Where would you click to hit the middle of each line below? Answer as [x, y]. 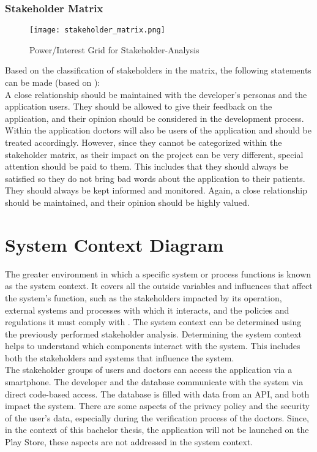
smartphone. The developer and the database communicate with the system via [154, 382]
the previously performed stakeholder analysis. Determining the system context [154, 333]
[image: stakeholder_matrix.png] [97, 30]
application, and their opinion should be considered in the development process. [155, 118]
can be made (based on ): [53, 82]
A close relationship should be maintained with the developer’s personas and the [156, 94]
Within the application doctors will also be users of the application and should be [158, 130]
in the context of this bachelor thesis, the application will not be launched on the [157, 430]
